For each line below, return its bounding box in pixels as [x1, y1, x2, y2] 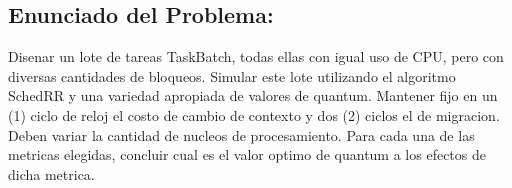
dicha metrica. [8, 163, 95, 184]
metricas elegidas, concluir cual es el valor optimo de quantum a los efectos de [8, 144, 486, 165]
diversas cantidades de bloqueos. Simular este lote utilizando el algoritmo [8, 65, 456, 86]
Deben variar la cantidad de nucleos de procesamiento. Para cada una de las [8, 124, 475, 145]
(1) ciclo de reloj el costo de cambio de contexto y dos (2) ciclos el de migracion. [8, 104, 500, 125]
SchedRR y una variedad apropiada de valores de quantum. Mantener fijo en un [8, 85, 498, 106]
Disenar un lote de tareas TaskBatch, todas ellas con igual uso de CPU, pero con [8, 46, 504, 67]
